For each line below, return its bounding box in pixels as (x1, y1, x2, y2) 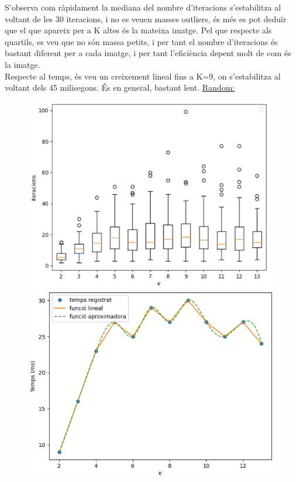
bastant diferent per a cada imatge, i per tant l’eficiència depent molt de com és (5, 47, 291, 59)
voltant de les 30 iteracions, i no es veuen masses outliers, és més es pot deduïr (5, 12, 287, 25)
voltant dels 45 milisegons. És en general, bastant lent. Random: (5, 81, 235, 94)
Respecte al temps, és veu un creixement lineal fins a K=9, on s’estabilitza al (5, 70, 281, 82)
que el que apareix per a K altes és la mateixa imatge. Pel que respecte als (5, 24, 272, 36)
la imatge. (5, 58, 40, 70)
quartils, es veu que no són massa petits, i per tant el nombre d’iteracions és (5, 35, 278, 47)
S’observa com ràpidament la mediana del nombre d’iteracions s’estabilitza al (5, 1, 281, 13)
